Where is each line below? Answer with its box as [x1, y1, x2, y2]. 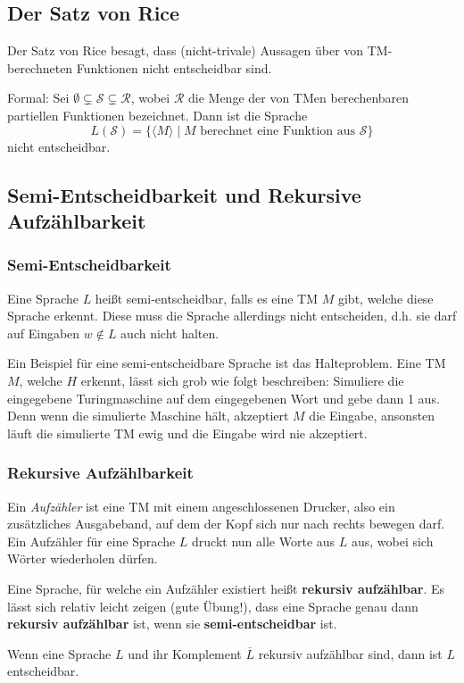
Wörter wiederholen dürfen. [7, 549, 158, 568]
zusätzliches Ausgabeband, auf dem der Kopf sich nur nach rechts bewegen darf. [7, 514, 445, 533]
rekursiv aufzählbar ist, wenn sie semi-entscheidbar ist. [7, 614, 337, 633]
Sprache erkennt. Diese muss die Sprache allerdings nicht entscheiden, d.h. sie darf [7, 306, 457, 325]
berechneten [7, 58, 73, 77]
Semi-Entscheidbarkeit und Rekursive [7, 180, 361, 208]
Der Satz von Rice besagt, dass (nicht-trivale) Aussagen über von [7, 41, 364, 60]
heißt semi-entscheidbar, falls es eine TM [95, 288, 319, 307]
